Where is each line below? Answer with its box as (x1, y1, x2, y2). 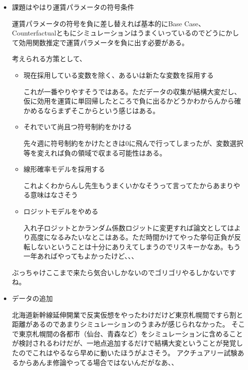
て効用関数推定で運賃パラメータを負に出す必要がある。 (12, 37, 189, 47)
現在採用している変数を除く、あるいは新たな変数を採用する (23, 70, 214, 80)
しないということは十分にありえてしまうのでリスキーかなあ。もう (30, 241, 241, 251)
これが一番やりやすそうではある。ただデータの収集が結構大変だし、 (23, 86, 241, 96)
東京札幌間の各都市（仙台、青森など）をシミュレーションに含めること (18, 328, 243, 338)
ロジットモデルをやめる (23, 206, 99, 216)
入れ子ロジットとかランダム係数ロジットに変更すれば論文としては (23, 222, 234, 232)
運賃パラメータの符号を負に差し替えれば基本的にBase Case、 (12, 18, 205, 28)
